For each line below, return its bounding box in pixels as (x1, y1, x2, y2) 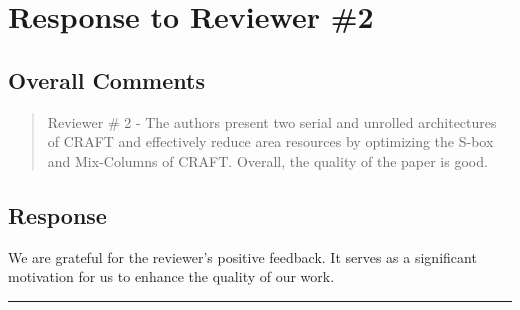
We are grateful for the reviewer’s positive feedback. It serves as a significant (8, 246, 477, 267)
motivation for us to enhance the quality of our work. (8, 266, 335, 287)
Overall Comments (8, 64, 205, 95)
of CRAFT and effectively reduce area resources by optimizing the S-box (47, 131, 494, 152)
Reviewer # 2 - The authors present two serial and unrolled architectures (47, 111, 497, 132)
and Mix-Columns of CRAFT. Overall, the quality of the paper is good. (47, 150, 488, 171)
